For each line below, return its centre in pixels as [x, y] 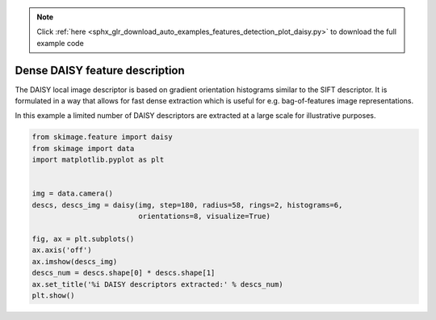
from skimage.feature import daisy [102, 137]
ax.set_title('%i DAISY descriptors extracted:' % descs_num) [157, 284]
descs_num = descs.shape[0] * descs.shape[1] [124, 273]
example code [60, 43]
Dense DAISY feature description [100, 70]
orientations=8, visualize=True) [204, 217]
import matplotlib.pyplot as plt [98, 160]
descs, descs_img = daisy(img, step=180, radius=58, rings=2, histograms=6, [187, 205]
